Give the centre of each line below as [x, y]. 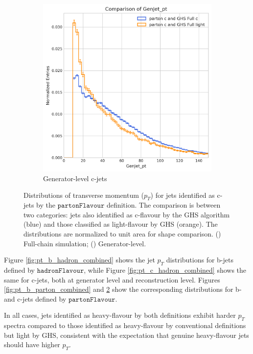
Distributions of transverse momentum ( [84, 195]
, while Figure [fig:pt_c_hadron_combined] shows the [165, 270]
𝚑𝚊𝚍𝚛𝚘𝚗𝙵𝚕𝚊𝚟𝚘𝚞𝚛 [60, 271]
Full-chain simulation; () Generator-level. [85, 243]
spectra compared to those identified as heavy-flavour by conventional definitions [125, 325]
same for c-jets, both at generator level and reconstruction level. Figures [112, 279]
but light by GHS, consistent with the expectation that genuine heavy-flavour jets [126, 335]
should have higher [32, 344]
